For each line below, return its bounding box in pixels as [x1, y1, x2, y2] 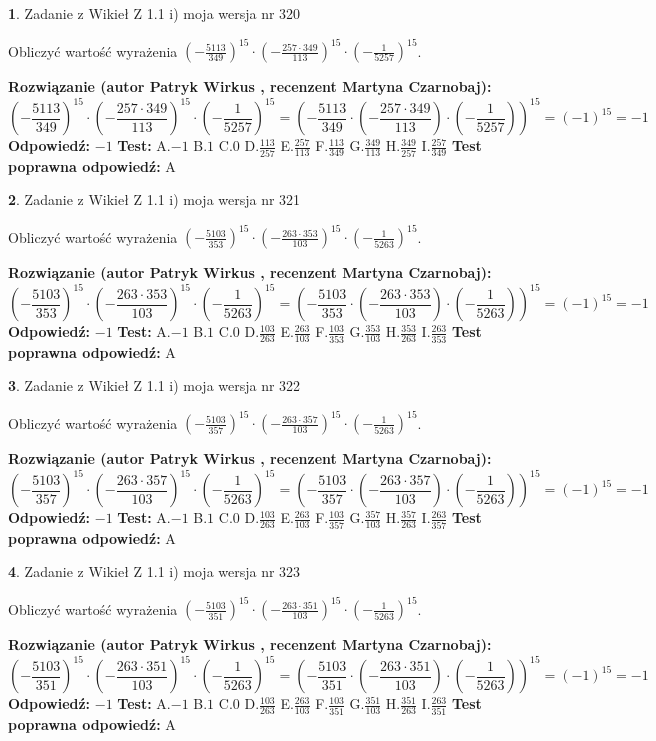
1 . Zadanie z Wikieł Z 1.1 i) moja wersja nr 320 [8, 3, 301, 23]
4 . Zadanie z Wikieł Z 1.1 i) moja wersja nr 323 [8, 561, 301, 582]
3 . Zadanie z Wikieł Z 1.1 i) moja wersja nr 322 [8, 375, 301, 396]
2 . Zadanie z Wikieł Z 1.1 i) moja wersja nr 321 [8, 189, 301, 210]
